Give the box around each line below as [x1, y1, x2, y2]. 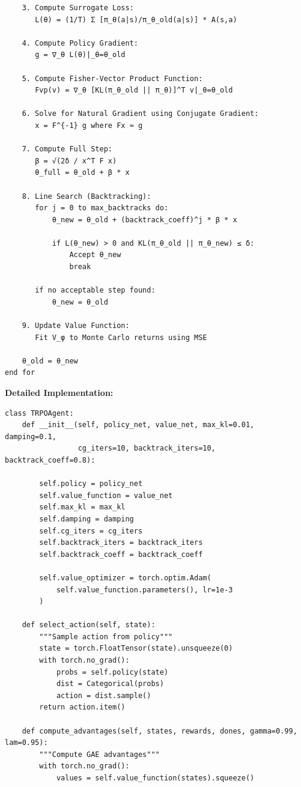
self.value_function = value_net [39, 491, 173, 500]
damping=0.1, [5, 432, 56, 441]
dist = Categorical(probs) [56, 679, 164, 688]
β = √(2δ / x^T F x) [35, 156, 117, 165]
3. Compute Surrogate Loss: [22, 4, 134, 12]
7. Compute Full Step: [22, 145, 112, 154]
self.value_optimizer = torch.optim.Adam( [39, 573, 211, 582]
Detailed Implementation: [5, 386, 114, 398]
